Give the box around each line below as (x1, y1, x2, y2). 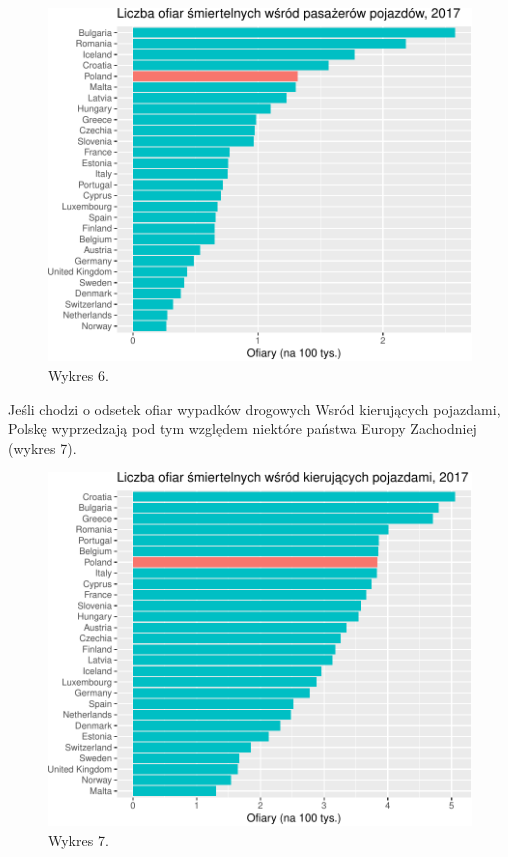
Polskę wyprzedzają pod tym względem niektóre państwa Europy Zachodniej (8, 418, 477, 439)
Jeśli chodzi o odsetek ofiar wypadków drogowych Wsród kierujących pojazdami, (8, 398, 501, 419)
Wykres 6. (48, 365, 109, 386)
